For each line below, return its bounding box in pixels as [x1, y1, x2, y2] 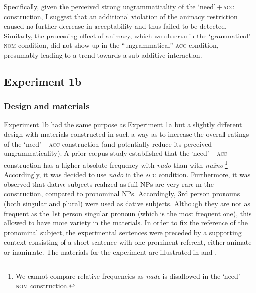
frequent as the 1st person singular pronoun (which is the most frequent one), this [4, 208, 252, 218]
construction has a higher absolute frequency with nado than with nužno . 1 [4, 158, 228, 170]
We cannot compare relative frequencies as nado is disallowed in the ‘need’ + [15, 270, 247, 281]
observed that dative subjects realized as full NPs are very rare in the [4, 179, 214, 189]
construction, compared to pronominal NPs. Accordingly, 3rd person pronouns [4, 188, 240, 199]
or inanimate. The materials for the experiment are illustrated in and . [4, 246, 217, 256]
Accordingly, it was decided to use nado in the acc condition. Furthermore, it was [4, 169, 251, 180]
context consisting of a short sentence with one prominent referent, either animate [4, 237, 252, 247]
